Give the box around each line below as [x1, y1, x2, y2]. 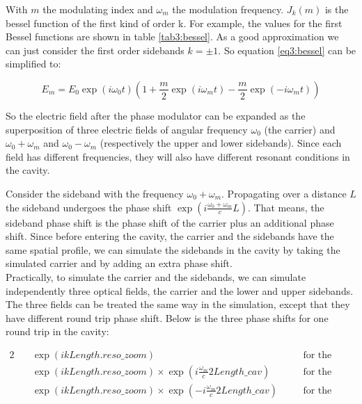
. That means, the [248, 200, 324, 214]
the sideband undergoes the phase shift [6, 200, 172, 214]
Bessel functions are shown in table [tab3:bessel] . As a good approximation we [6, 29, 339, 44]
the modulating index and [42, 2, 153, 16]
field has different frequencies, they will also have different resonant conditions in [6, 149, 350, 163]
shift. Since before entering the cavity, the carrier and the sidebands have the [6, 229, 334, 243]
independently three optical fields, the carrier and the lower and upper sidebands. [6, 283, 354, 298]
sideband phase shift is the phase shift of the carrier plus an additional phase [6, 215, 334, 229]
